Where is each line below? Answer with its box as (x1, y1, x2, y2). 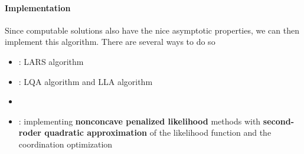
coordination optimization (18, 137, 113, 150)
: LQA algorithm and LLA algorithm (18, 75, 153, 87)
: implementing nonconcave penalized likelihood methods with (18, 114, 261, 127)
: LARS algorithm (18, 55, 84, 67)
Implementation (5, 1, 71, 14)
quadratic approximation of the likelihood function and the (44, 126, 272, 139)
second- (263, 114, 295, 127)
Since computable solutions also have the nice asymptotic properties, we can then (5, 24, 299, 36)
